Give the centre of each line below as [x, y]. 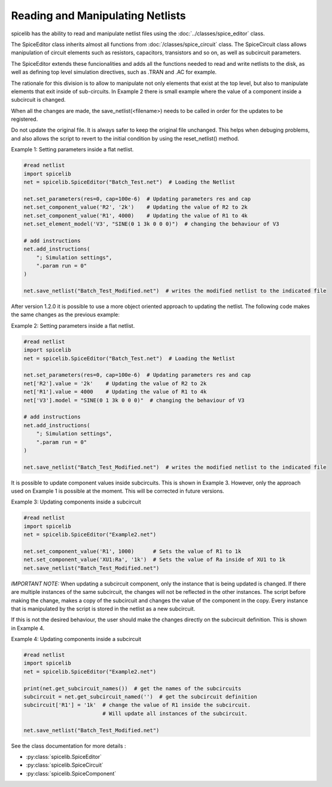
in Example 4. [28, 628]
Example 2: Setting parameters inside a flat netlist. [73, 325]
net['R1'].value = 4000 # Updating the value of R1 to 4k [115, 392]
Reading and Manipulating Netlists [99, 16]
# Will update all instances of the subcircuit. [175, 713]
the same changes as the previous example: [65, 315]
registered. [25, 119]
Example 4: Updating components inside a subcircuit [76, 639]
